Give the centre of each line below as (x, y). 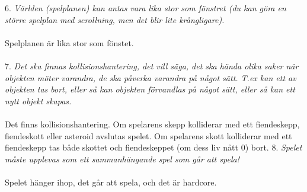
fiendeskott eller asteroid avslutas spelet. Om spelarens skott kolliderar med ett (148, 135)
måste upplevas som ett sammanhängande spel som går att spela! (122, 159)
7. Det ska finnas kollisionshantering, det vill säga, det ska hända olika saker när (152, 65)
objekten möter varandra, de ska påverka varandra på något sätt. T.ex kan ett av (151, 77)
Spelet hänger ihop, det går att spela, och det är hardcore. (111, 182)
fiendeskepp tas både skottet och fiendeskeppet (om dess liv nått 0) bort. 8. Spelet (153, 147)
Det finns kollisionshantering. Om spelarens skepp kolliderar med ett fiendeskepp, (152, 124)
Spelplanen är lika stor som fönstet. (69, 42)
